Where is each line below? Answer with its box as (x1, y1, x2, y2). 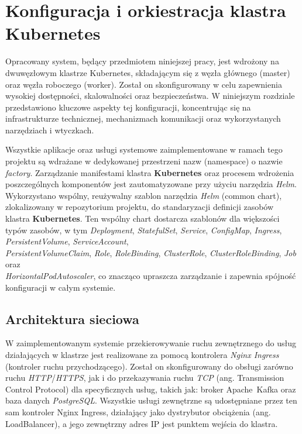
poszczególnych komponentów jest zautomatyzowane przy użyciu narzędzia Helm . (5, 178, 297, 190)
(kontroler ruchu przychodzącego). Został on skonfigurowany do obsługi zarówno (5, 360, 293, 372)
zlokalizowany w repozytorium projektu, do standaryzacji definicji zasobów (5, 201, 274, 213)
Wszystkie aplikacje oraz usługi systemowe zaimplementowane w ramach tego (5, 143, 283, 156)
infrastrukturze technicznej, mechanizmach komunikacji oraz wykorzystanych (5, 112, 281, 125)
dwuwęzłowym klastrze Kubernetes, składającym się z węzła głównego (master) (5, 66, 290, 78)
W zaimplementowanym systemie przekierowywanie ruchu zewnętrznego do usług (5, 337, 296, 349)
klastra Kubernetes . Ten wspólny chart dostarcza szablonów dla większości (5, 212, 280, 225)
